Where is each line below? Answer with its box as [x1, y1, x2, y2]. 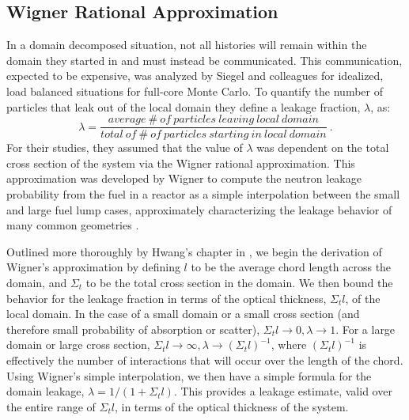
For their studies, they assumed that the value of [6, 139, 243, 156]
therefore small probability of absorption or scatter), [6, 320, 260, 337]
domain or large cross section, [6, 336, 150, 353]
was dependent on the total [256, 139, 389, 156]
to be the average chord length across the [191, 259, 392, 275]
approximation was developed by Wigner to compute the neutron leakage [6, 170, 362, 187]
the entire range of [6, 398, 96, 414]
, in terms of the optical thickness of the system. [114, 398, 349, 414]
